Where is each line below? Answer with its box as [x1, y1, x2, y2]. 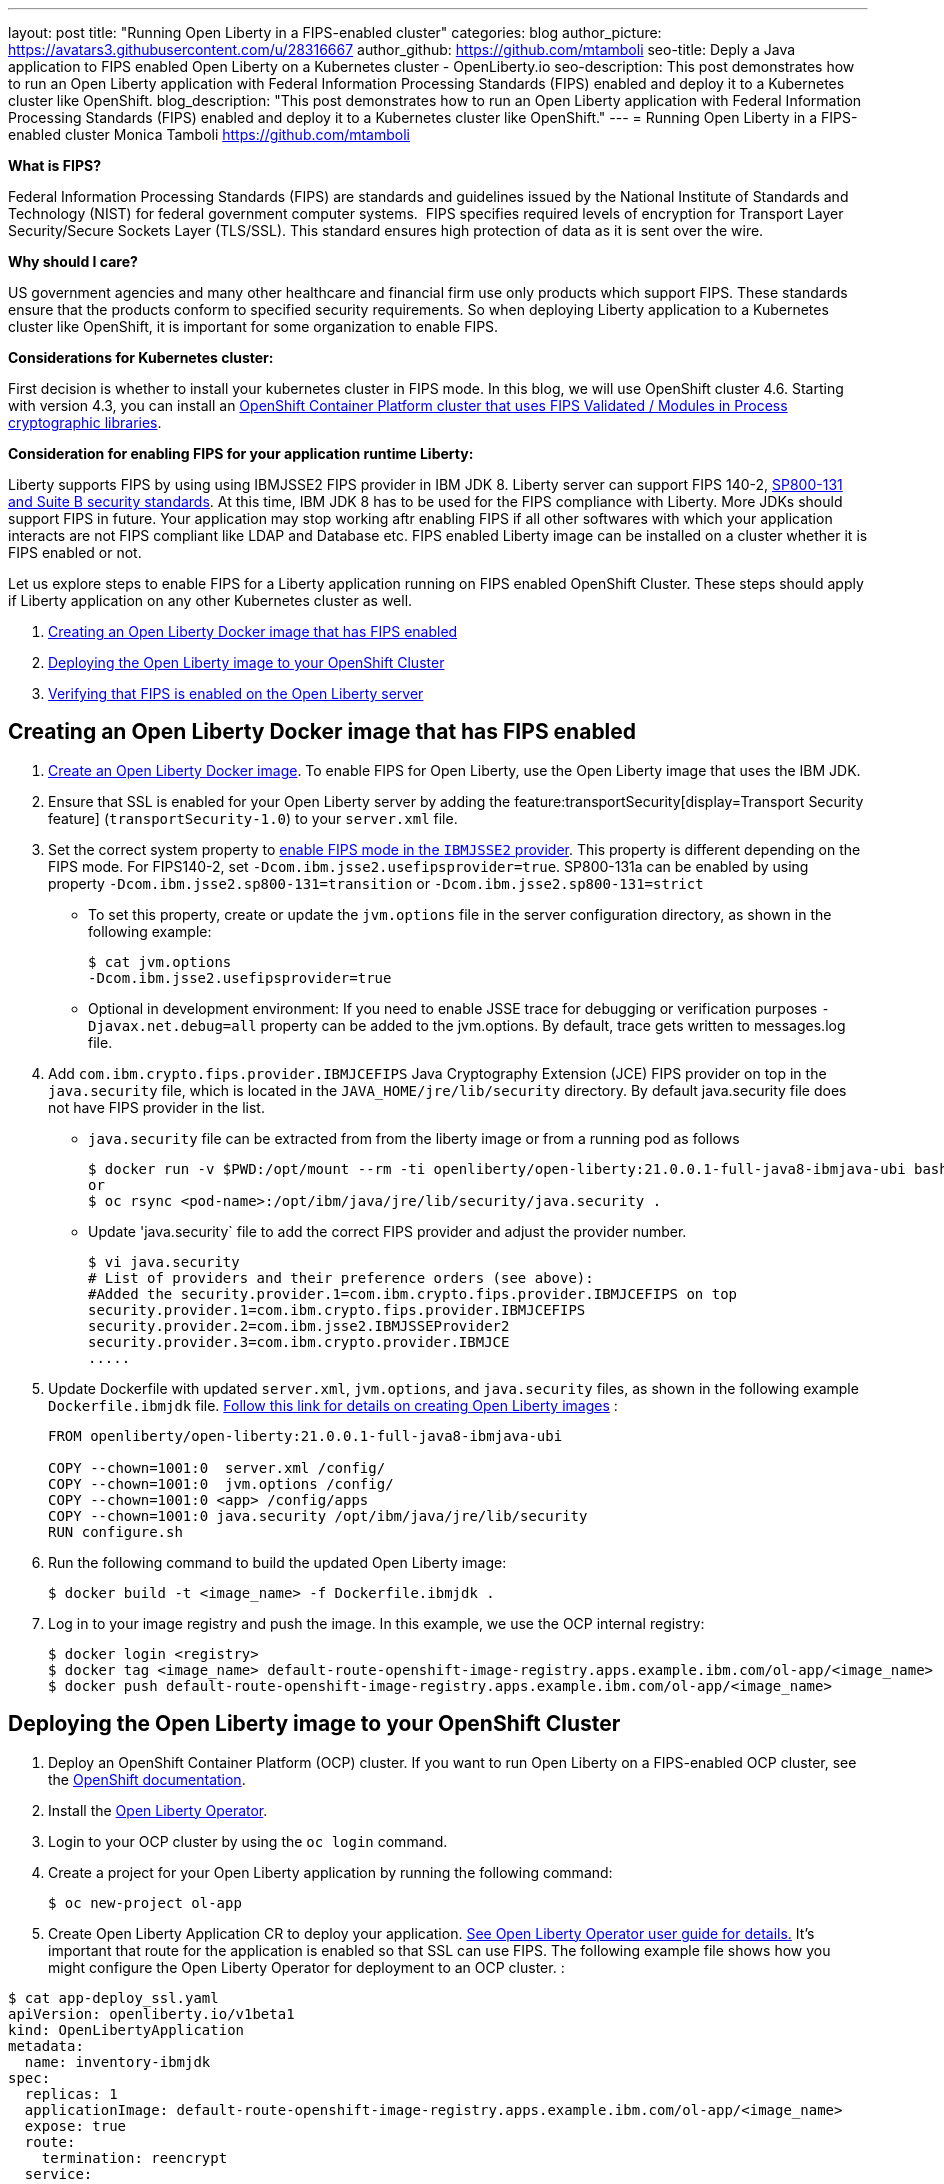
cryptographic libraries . [8, 414, 162, 431]
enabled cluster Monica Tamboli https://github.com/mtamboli [8, 126, 410, 143]
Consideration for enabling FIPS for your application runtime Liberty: [8, 445, 474, 462]
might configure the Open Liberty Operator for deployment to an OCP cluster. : [48, 1958, 565, 1976]
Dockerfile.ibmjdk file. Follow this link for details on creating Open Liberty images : [48, 1396, 618, 1414]
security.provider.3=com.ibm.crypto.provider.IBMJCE [88, 1333, 510, 1350]
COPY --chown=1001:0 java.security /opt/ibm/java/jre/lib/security [48, 1507, 588, 1524]
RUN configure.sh [48, 1523, 183, 1540]
